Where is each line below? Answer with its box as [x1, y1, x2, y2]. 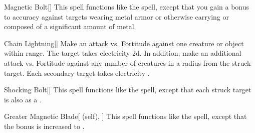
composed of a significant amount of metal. [4, 21, 136, 32]
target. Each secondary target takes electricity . [4, 67, 150, 78]
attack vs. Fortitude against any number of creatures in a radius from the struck [4, 57, 251, 68]
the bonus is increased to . [4, 120, 85, 131]
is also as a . [4, 94, 42, 104]
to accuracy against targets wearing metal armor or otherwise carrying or [4, 11, 229, 22]
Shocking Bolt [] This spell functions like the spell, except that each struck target [4, 84, 251, 95]
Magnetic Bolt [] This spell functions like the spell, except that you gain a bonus [4, 2, 249, 12]
